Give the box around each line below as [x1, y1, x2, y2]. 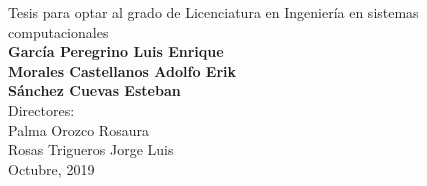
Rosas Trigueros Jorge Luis [8, 139, 174, 160]
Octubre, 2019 [8, 158, 95, 179]
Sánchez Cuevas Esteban [8, 80, 181, 101]
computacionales [8, 21, 109, 42]
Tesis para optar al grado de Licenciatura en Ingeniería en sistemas [8, 2, 419, 22]
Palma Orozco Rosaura [8, 119, 149, 140]
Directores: [8, 99, 75, 120]
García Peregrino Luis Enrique [8, 41, 224, 62]
